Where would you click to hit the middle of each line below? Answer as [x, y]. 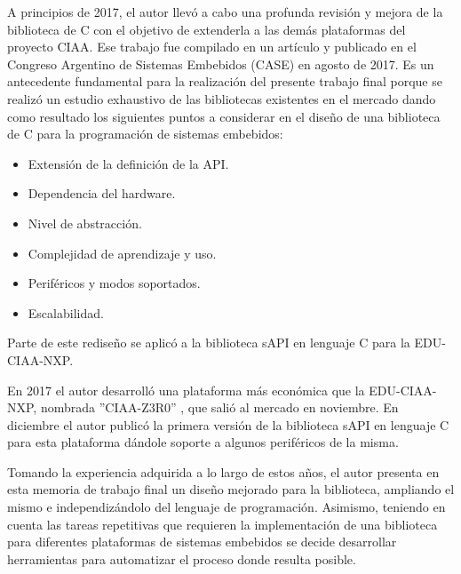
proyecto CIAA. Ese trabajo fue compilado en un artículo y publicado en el [212, 47]
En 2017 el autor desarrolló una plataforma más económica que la [186, 390]
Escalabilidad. [66, 312]
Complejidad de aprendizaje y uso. [122, 253]
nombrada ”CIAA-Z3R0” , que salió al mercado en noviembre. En [219, 407]
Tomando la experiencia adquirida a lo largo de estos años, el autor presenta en [223, 471]
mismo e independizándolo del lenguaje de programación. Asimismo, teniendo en [227, 507]
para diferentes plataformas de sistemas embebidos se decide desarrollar [202, 542]
